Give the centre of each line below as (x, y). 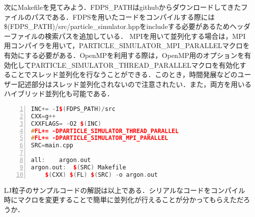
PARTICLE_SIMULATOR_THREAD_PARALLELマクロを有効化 (135, 65)
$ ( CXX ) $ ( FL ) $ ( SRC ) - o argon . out (101, 175)
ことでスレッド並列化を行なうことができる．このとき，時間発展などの (124, 74)
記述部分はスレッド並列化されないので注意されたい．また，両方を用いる (134, 84)
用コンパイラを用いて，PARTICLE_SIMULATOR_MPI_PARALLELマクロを (127, 45)
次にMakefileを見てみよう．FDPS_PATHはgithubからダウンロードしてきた (123, 7)
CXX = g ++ (43, 116)
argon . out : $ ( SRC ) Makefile (79, 167)
